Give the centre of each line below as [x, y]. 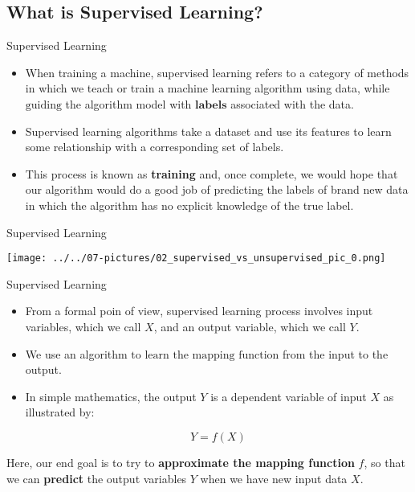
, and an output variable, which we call [250, 326]
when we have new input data [274, 478]
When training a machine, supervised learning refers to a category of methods [217, 72]
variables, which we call [83, 326]
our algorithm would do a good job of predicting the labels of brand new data [217, 189]
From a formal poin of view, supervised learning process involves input [199, 311]
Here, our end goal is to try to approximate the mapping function [181, 462]
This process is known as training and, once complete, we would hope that [212, 173]
